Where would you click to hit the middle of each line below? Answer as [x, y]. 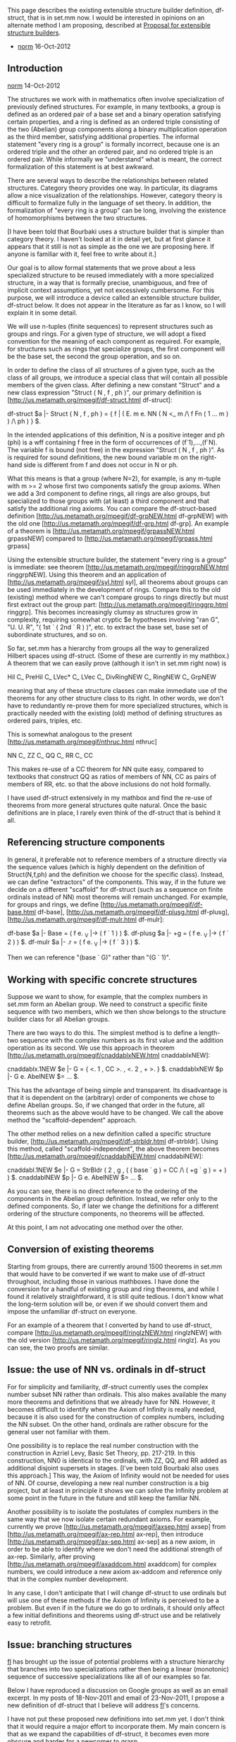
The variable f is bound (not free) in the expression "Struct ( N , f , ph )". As [116, 449]
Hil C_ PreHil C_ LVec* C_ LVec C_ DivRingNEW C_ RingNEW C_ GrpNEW [112, 677]
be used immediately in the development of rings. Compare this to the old [114, 589]
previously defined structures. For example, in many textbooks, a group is [114, 107]
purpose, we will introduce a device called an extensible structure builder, [114, 297]
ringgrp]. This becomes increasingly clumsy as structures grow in [103, 612]
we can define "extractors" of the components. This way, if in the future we [117, 882]
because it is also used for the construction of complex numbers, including [116, 1417]
